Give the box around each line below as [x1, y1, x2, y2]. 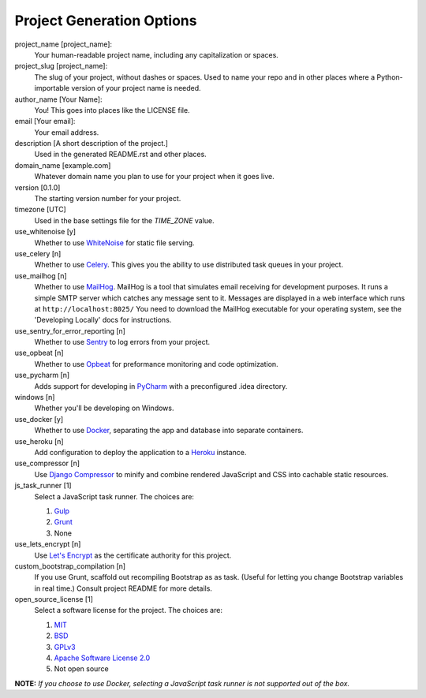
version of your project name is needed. [71, 84, 201, 93]
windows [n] [14, 393, 55, 402]
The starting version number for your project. [34, 194, 181, 203]
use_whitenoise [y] [14, 227, 77, 237]
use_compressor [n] [14, 458, 80, 468]
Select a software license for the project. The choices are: [34, 606, 222, 615]
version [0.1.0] [14, 182, 61, 192]
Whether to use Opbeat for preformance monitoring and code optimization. [34, 359, 279, 368]
